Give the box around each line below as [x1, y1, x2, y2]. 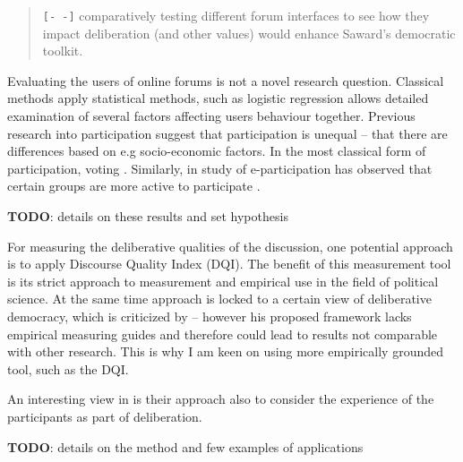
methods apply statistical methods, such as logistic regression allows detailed [7, 89, 429, 107]
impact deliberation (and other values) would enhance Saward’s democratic [42, 23, 456, 42]
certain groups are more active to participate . [7, 176, 261, 195]
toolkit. [42, 41, 83, 60]
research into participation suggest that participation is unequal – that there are [7, 124, 448, 142]
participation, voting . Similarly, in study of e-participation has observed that [7, 158, 433, 177]
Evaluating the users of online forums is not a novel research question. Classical [7, 71, 444, 90]
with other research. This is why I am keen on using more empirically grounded [7, 342, 444, 361]
